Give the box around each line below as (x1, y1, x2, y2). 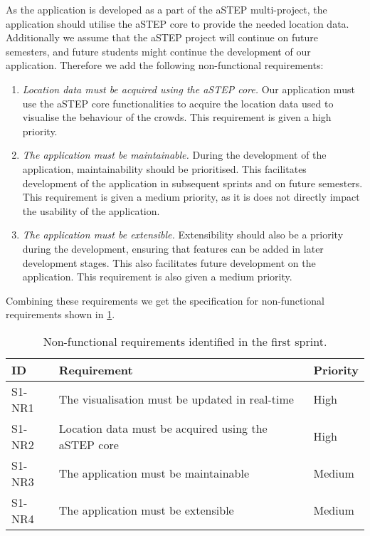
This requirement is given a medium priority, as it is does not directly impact (22, 189, 360, 204)
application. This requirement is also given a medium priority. (22, 269, 292, 284)
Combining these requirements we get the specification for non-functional (6, 293, 324, 308)
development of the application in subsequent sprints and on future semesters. (22, 175, 363, 190)
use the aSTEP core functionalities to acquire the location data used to (22, 95, 334, 110)
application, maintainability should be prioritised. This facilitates (22, 161, 307, 176)
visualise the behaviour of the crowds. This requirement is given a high (22, 110, 332, 125)
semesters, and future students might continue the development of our (6, 43, 311, 58)
